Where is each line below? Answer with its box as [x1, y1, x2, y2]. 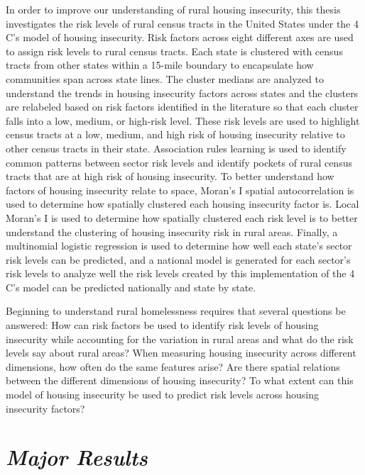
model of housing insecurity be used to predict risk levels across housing [6, 387, 319, 402]
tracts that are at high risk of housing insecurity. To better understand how [6, 169, 334, 184]
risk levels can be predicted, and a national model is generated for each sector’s [6, 252, 351, 267]
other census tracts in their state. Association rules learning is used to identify [6, 140, 347, 155]
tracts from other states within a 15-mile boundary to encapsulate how [6, 57, 314, 72]
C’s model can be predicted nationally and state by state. [6, 279, 256, 294]
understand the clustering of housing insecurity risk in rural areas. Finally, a [6, 224, 338, 239]
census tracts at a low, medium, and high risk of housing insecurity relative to [6, 127, 345, 142]
